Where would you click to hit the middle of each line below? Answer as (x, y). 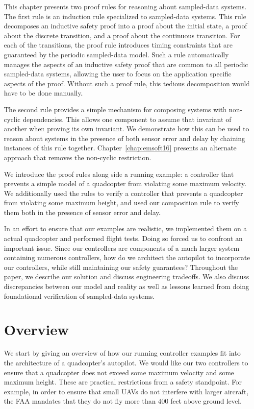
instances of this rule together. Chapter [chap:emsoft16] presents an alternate (120, 148)
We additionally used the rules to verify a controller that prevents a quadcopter (124, 193)
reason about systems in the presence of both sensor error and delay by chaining (125, 138)
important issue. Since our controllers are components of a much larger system (122, 248)
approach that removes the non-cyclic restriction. (78, 157)
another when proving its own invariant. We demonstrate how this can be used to (127, 129)
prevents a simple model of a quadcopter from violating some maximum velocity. (125, 183)
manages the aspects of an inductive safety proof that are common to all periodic (126, 64)
